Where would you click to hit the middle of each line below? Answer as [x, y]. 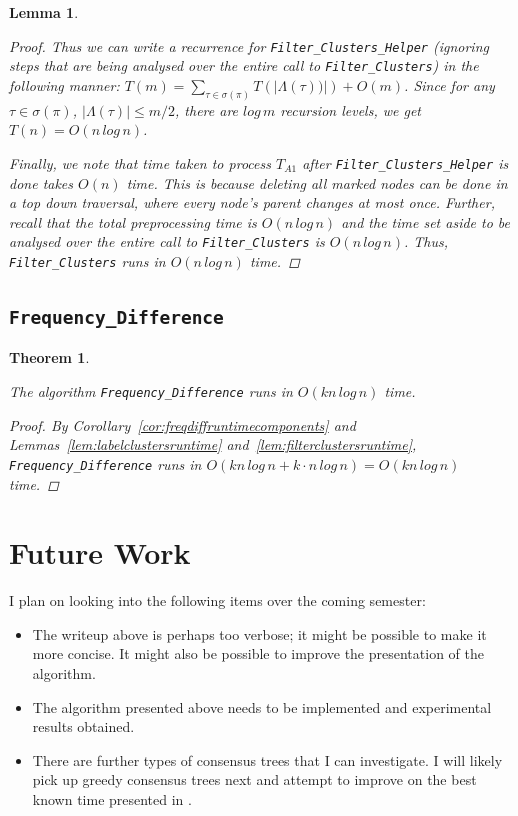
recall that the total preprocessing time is [133, 221]
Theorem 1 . [49, 357]
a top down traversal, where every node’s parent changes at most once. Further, [252, 202]
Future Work [100, 552]
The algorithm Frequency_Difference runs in [151, 391]
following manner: [64, 84]
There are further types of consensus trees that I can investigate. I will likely [267, 759]
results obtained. [83, 726]
